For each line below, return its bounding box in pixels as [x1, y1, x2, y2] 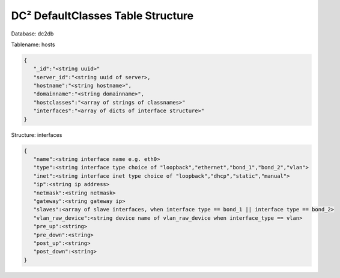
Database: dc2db [11, 30, 54, 37]
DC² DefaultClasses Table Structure [11, 9, 194, 22]
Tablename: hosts [11, 41, 55, 48]
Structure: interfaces [11, 131, 62, 138]
